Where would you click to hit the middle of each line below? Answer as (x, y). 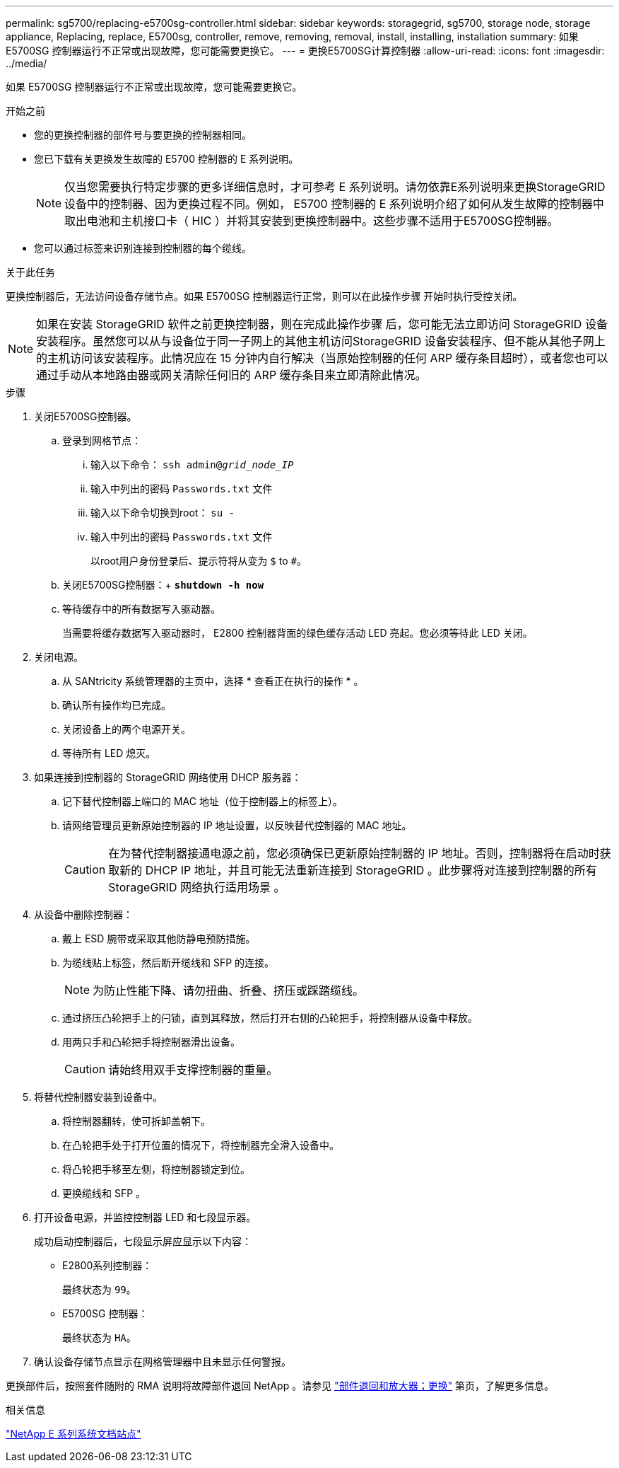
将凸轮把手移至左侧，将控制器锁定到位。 (156, 1169)
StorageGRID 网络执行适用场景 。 (197, 887)
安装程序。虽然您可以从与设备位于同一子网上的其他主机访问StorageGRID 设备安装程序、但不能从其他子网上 (321, 341)
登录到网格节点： (102, 440)
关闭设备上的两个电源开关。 (126, 729)
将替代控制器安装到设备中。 (98, 1097)
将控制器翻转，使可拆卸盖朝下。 (136, 1121)
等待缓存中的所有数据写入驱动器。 (141, 609)
